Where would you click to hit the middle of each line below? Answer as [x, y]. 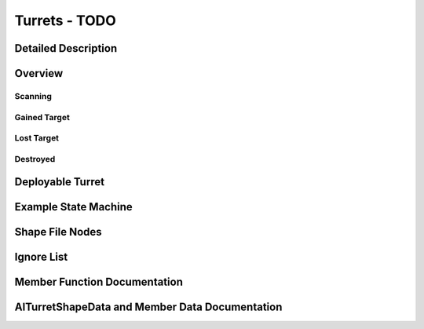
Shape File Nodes [58, 232]
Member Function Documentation [99, 282]
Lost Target [37, 138]
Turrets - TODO [66, 20]
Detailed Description [66, 48]
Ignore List [41, 257]
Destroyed [35, 159]
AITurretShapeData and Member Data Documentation [148, 307]
